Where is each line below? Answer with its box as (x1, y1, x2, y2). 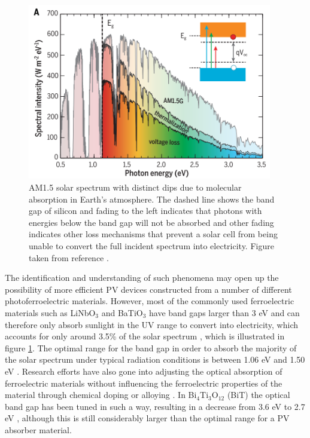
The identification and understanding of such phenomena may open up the (5, 271, 279, 284)
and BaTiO (101, 307, 143, 318)
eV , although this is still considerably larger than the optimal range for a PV (5, 412, 290, 424)
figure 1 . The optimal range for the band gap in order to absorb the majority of (5, 341, 297, 354)
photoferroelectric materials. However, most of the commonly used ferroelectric (5, 295, 294, 307)
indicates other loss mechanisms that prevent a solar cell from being (29, 228, 278, 240)
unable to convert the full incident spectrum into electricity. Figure (29, 240, 274, 252)
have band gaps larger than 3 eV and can (149, 307, 300, 318)
